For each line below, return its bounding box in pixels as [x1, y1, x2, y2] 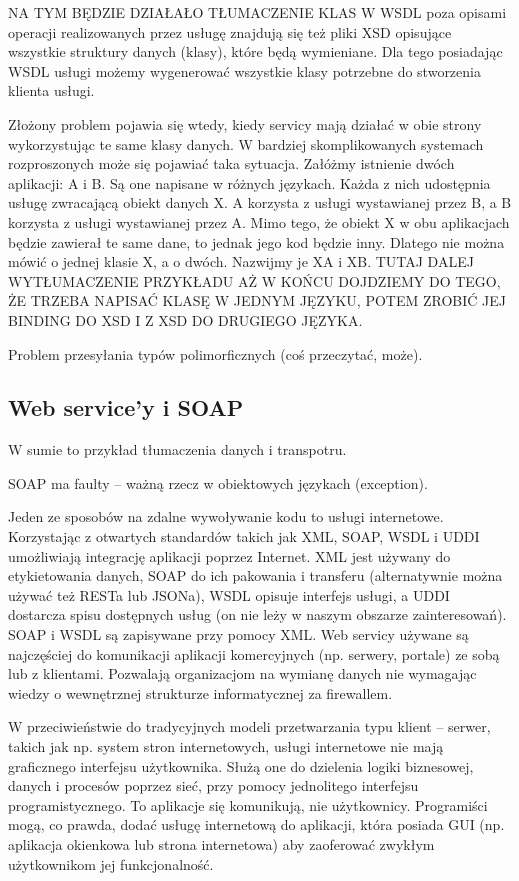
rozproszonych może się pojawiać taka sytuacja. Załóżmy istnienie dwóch [8, 153, 455, 174]
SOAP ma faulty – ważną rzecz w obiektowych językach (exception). [8, 472, 428, 493]
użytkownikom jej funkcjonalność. [8, 853, 214, 874]
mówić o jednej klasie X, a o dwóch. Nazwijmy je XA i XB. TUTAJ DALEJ [8, 251, 474, 272]
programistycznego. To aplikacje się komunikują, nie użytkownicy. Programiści [8, 794, 488, 815]
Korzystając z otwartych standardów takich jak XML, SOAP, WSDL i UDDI [8, 526, 480, 547]
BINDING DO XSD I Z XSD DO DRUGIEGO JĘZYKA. [8, 309, 363, 330]
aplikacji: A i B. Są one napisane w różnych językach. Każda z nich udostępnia [8, 172, 491, 193]
